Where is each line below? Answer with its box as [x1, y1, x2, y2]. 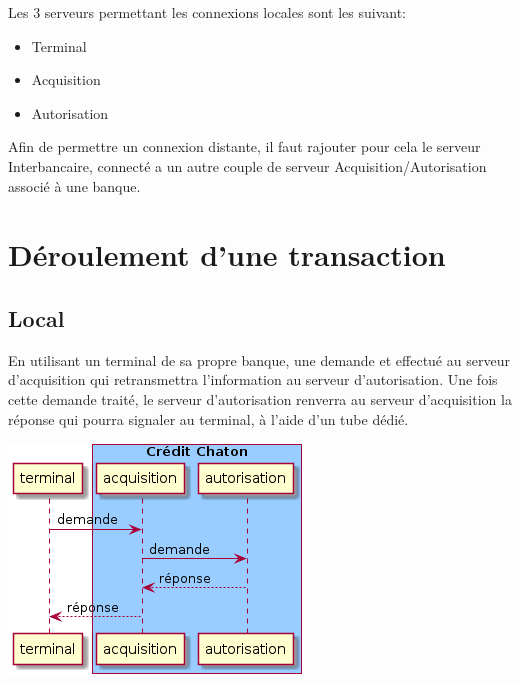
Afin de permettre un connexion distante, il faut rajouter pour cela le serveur [8, 136, 481, 157]
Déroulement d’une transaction [8, 234, 446, 275]
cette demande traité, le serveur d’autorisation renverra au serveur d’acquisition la [8, 388, 512, 409]
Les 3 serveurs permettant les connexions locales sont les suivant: [8, 2, 406, 22]
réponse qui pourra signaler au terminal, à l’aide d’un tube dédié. [8, 408, 409, 429]
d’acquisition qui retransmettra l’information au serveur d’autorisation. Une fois [8, 369, 498, 390]
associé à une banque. [8, 175, 141, 196]
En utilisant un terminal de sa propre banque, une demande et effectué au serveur [8, 349, 510, 370]
